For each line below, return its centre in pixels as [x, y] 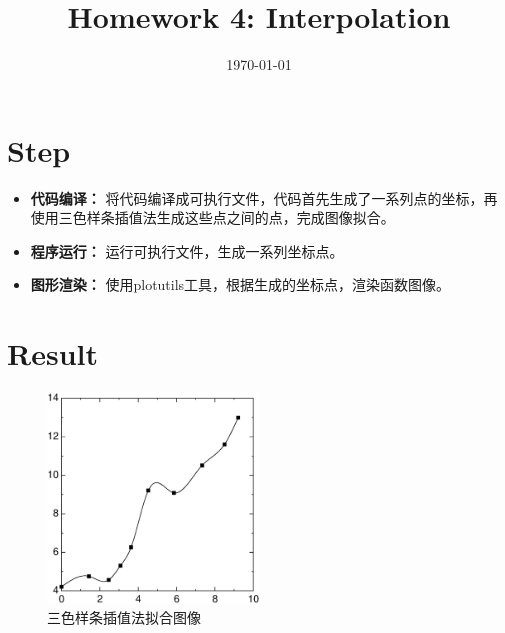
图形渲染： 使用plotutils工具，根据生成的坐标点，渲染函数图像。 [240, 284]
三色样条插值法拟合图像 [124, 617]
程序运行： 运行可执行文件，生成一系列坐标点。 [187, 250]
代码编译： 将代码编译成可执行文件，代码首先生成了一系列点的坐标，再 [264, 197]
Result [52, 353]
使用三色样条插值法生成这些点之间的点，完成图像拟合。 [212, 217]
